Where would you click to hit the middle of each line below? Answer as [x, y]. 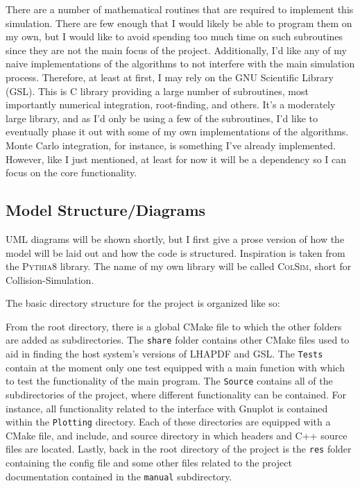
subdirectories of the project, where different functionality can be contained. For [176, 395]
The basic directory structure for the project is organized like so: [143, 303]
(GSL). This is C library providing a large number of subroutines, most [157, 91]
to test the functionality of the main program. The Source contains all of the [169, 381]
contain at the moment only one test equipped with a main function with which [175, 367]
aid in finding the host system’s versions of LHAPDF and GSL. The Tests [164, 354]
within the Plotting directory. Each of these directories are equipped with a [168, 422]
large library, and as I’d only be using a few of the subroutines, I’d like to [162, 118]
